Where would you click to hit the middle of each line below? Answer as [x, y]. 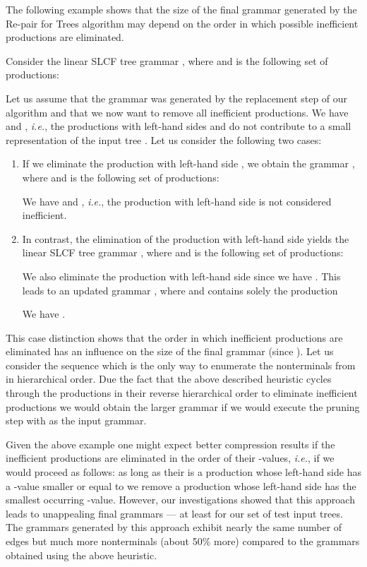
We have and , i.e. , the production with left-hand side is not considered [177, 201]
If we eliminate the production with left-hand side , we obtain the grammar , [188, 163]
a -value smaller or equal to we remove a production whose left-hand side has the [181, 485]
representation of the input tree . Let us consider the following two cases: [164, 139]
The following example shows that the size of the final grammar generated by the [181, 9]
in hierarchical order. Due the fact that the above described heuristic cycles [169, 379]
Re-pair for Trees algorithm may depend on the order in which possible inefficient [182, 23]
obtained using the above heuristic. [82, 555]
